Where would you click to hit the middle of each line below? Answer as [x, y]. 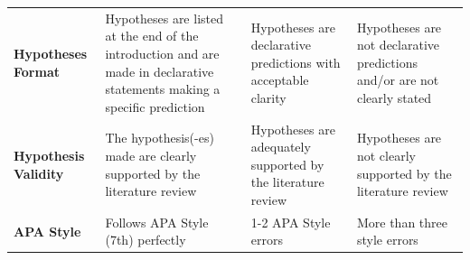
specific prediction [155, 106]
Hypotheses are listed [164, 18]
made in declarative [160, 71]
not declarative [398, 45]
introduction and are [162, 53]
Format [37, 71]
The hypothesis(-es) [160, 138]
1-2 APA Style [291, 222]
